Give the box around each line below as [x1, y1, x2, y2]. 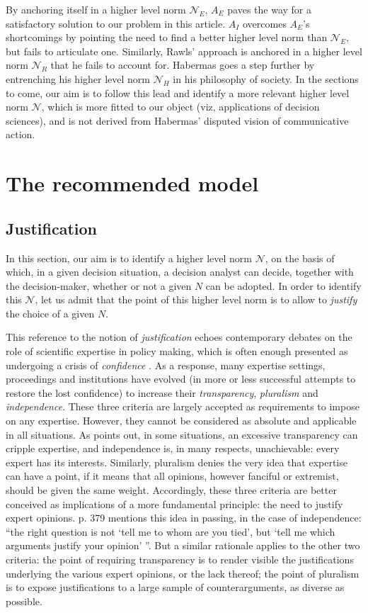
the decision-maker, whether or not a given [6, 278, 192, 293]
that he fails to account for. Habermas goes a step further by [50, 57, 315, 72]
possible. [6, 593, 42, 608]
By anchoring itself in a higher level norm [6, 2, 186, 16]
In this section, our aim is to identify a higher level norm [6, 250, 253, 265]
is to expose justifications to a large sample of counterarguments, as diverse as [6, 580, 345, 595]
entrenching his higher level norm [6, 71, 150, 86]
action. [6, 127, 35, 142]
